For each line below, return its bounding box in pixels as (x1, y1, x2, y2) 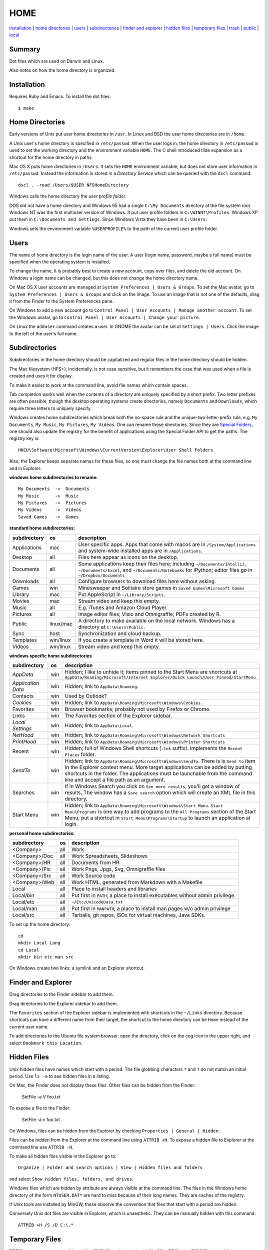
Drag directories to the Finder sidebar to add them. (9, 991, 114, 997)
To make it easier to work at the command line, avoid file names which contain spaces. (9, 382, 188, 388)
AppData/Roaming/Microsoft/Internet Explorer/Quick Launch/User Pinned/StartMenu (64, 675, 256, 680)
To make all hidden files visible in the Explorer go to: (9, 1153, 117, 1159)
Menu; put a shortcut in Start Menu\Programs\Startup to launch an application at (64, 814, 251, 821)
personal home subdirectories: (9, 830, 75, 836)
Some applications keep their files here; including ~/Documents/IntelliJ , (78, 560, 246, 567)
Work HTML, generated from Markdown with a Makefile (71, 879, 202, 886)
